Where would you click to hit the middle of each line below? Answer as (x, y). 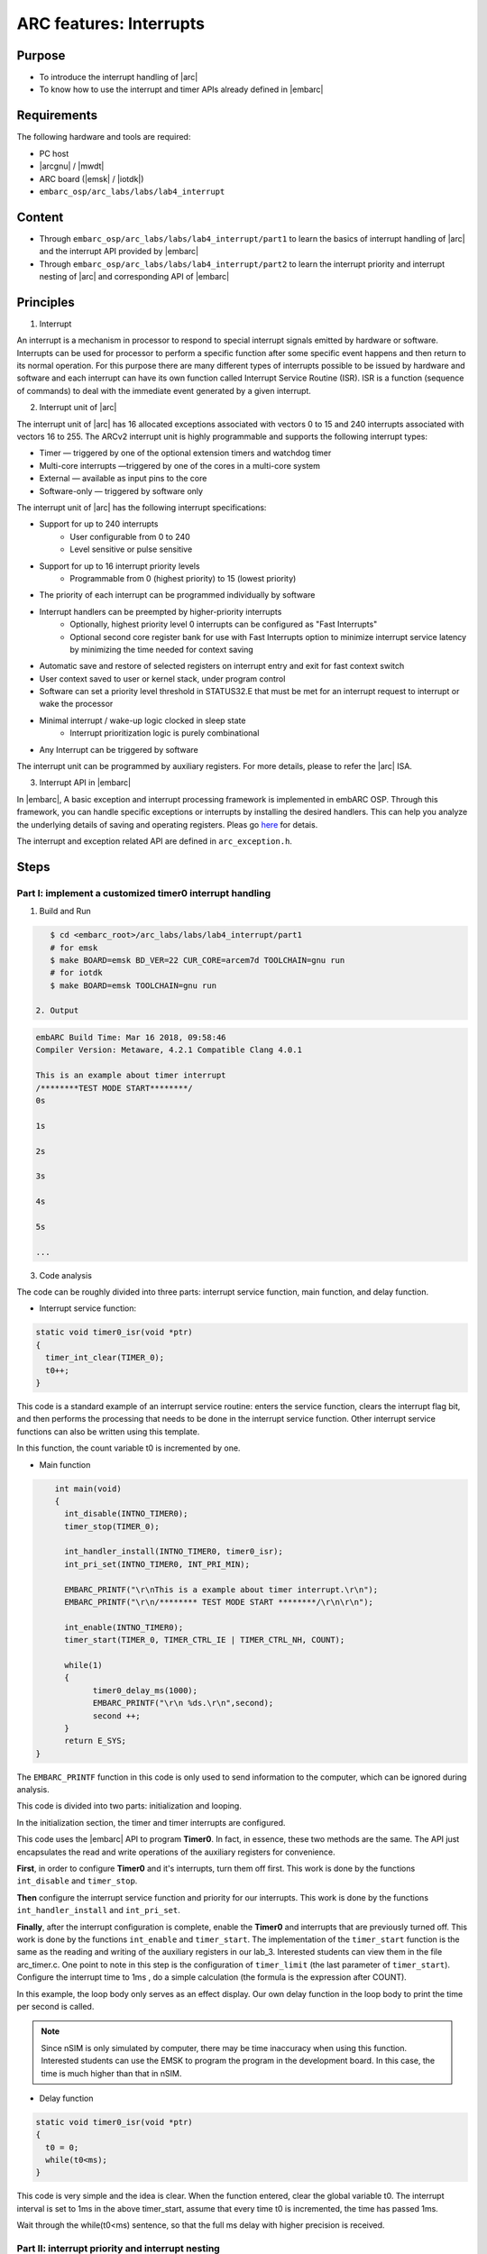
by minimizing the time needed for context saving (162, 649)
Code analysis (65, 1275)
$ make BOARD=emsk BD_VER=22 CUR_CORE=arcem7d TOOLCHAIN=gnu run (198, 960)
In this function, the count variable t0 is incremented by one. (129, 1448)
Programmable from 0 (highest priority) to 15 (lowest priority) (183, 578)
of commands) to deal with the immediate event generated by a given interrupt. (164, 390)
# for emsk (74, 948)
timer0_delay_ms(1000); (145, 1690)
